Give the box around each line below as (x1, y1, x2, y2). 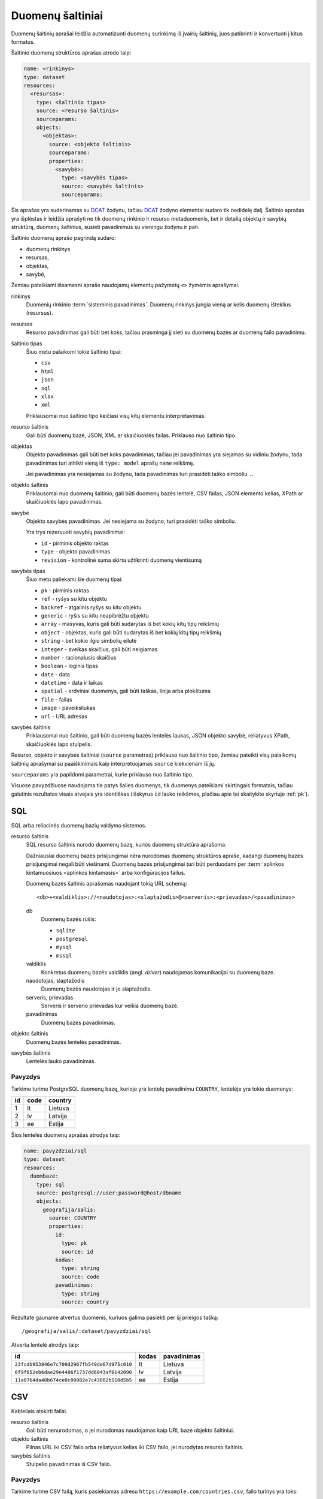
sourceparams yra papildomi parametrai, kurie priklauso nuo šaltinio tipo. (11, 770, 194, 778)
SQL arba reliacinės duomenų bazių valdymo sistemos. (11, 821, 147, 829)
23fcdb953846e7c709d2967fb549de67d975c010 (14, 1361, 132, 1367)
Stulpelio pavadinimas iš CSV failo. (26, 1461, 112, 1467)
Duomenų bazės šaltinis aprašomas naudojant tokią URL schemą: (26, 880, 188, 887)
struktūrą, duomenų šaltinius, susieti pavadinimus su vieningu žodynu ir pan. (11, 223, 200, 230)
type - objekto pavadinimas (41, 548, 111, 555)
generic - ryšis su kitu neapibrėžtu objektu (41, 612, 149, 619)
